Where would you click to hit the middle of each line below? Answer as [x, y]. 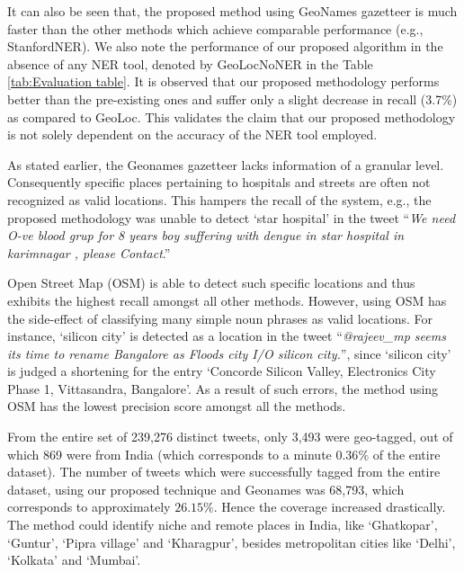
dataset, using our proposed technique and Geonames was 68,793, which [206, 489]
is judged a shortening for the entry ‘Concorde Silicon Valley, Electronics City [222, 371]
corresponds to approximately [89, 507]
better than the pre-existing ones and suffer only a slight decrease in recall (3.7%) [232, 98]
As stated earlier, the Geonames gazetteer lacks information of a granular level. [226, 164]
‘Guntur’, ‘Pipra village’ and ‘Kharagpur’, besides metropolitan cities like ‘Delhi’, [232, 542]
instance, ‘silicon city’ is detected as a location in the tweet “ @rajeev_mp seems [227, 336]
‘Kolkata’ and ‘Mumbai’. [74, 560]
